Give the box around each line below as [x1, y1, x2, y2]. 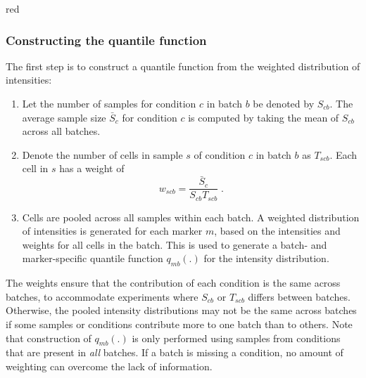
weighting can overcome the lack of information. [6, 359, 213, 374]
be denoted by [253, 96, 315, 110]
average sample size [22, 110, 106, 124]
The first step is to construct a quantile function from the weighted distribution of [6, 58, 360, 73]
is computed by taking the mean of [188, 110, 339, 124]
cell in [22, 161, 49, 176]
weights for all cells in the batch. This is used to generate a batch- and [22, 237, 327, 252]
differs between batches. [248, 289, 351, 304]
